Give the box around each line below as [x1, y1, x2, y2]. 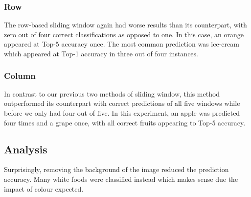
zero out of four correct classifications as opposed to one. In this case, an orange [4, 29, 244, 39]
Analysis [4, 141, 47, 156]
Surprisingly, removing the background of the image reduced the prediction [4, 164, 229, 174]
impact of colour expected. [4, 183, 84, 194]
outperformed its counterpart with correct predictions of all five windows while [4, 98, 240, 108]
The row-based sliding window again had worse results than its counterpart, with [4, 20, 247, 30]
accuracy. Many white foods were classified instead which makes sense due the [4, 173, 238, 184]
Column [4, 69, 36, 81]
